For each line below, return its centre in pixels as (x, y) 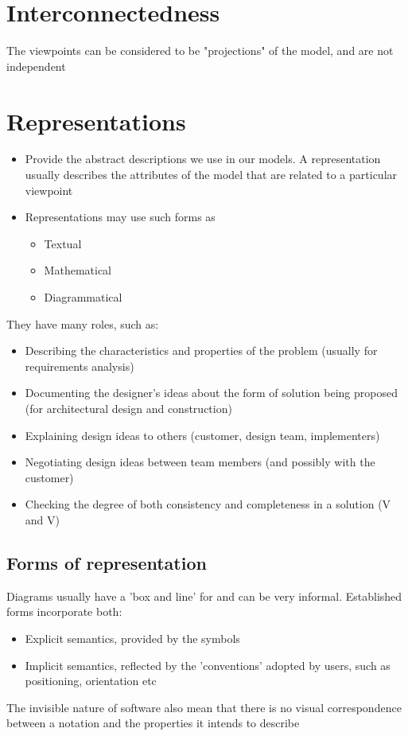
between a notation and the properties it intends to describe (153, 723)
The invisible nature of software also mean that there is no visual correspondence (204, 707)
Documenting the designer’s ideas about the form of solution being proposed (211, 393)
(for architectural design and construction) (128, 408)
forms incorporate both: (64, 611)
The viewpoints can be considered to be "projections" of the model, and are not (200, 51)
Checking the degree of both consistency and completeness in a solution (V (208, 504)
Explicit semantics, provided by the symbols (132, 638)
